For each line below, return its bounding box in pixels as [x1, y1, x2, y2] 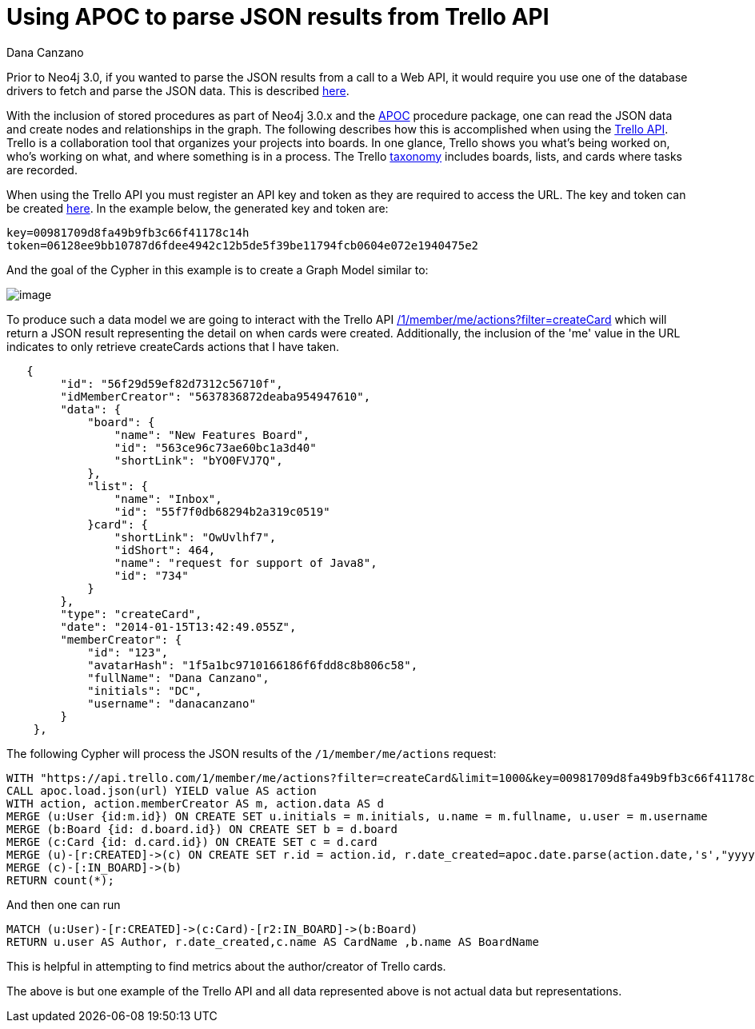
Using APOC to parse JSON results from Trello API [6, 3, 549, 30]
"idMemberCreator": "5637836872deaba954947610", [60, 389, 371, 403]
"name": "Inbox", [114, 492, 222, 505]
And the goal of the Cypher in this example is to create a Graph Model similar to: [6, 262, 429, 277]
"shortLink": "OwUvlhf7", [114, 530, 277, 544]
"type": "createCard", [60, 607, 202, 620]
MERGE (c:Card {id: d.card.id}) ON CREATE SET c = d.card [6, 835, 377, 848]
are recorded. [6, 162, 78, 177]
